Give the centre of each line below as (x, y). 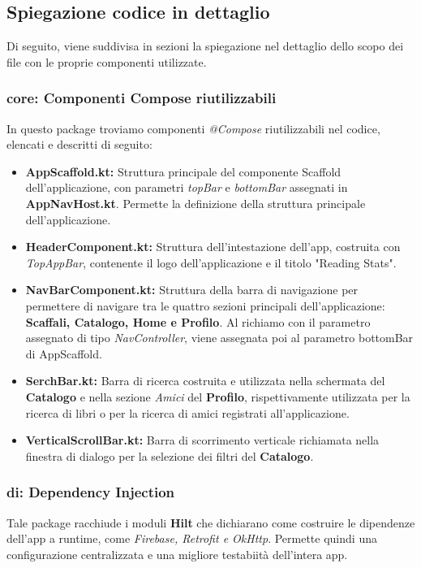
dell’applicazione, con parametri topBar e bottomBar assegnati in (187, 187)
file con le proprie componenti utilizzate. (107, 61)
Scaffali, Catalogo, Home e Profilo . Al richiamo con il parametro (198, 321)
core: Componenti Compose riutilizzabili (142, 98)
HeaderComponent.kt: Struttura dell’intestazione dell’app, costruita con (213, 247)
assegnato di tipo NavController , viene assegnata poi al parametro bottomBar (219, 338)
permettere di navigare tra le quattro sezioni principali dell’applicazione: (205, 305)
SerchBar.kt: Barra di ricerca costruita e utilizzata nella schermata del (205, 381)
